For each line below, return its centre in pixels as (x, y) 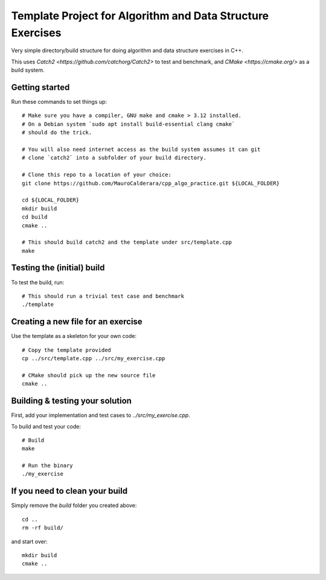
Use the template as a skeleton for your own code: (74, 336)
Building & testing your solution (72, 401)
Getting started (40, 87)
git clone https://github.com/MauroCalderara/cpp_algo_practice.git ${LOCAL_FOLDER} (151, 183)
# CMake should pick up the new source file (89, 375)
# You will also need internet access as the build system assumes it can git (141, 149)
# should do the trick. (57, 132)
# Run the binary (47, 466)
